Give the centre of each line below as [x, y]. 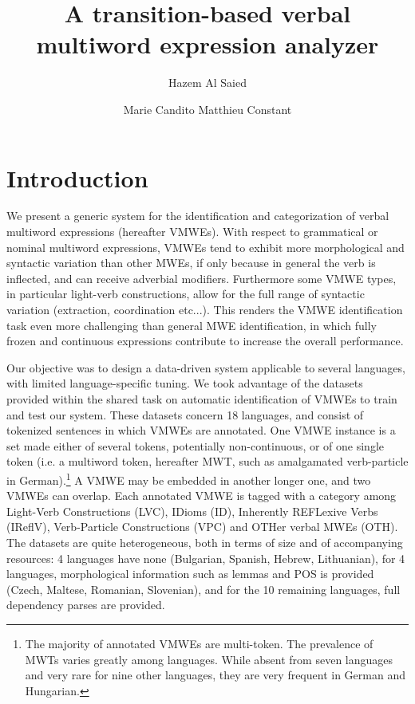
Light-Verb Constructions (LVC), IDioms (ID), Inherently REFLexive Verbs [192, 511]
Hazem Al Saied [207, 83]
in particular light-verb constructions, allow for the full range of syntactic [186, 294]
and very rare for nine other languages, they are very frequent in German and [215, 675]
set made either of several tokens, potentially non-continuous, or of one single [195, 445]
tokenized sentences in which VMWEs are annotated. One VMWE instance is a [201, 430]
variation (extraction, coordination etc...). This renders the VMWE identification [205, 309]
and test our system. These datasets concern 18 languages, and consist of [185, 414]
